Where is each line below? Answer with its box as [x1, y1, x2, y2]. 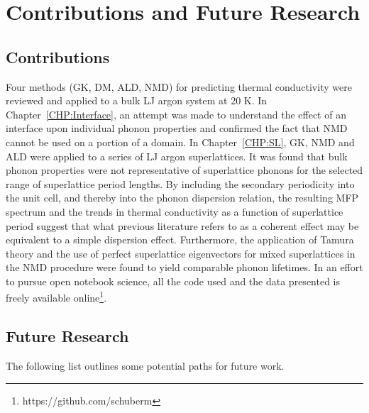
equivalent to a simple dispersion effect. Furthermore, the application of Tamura [6, 232, 354, 247]
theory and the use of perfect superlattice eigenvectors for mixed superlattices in [6, 246, 356, 260]
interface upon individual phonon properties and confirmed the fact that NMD [6, 121, 348, 136]
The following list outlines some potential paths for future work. [6, 358, 285, 373]
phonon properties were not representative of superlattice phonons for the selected [6, 163, 363, 177]
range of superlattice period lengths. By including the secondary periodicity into [6, 176, 355, 191]
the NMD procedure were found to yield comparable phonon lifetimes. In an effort [6, 260, 363, 275]
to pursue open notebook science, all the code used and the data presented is [6, 273, 341, 288]
